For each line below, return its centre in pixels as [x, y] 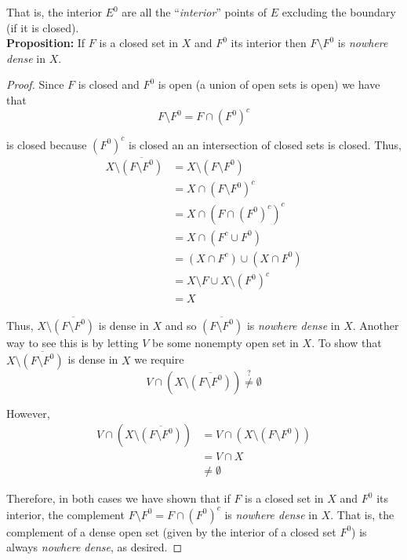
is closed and [109, 84]
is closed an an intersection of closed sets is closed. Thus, [265, 144]
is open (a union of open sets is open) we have [269, 84]
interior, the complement [65, 514]
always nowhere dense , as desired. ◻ [94, 547]
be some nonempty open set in [225, 342]
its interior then [269, 43]
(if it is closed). [43, 27]
